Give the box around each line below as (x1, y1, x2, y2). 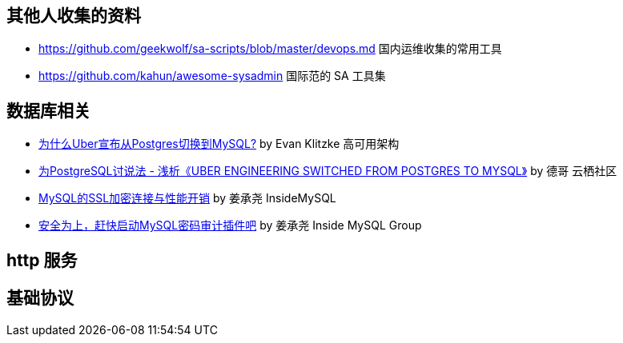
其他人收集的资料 (6, 6, 141, 26)
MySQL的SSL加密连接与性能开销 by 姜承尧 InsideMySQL (38, 191, 336, 205)
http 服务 (6, 249, 78, 270)
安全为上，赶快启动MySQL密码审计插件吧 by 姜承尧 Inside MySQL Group (38, 218, 422, 233)
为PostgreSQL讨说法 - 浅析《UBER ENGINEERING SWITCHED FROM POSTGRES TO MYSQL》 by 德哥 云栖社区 (38, 164, 617, 178)
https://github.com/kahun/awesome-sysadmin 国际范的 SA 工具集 (38, 69, 386, 83)
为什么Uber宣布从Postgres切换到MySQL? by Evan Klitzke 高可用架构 (38, 137, 400, 151)
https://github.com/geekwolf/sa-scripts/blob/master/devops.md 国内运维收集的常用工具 (38, 42, 502, 56)
